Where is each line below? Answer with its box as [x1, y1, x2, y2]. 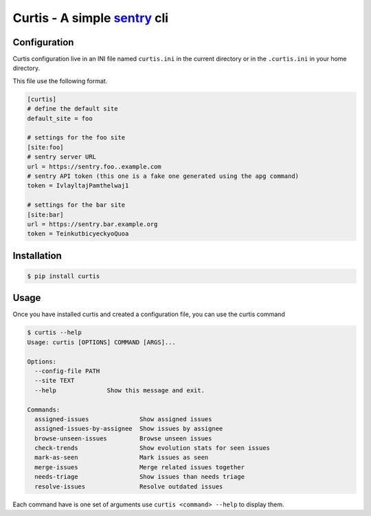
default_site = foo [27, 114, 93, 122]
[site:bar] [27, 210, 64, 218]
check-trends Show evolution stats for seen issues [34, 444, 271, 452]
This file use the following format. [12, 76, 108, 85]
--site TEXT [34, 377, 75, 385]
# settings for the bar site [27, 201, 126, 209]
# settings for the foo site [27, 134, 126, 142]
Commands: [27, 405, 60, 414]
